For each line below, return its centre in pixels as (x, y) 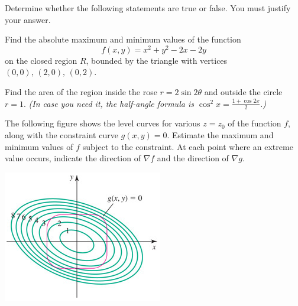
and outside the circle (243, 92)
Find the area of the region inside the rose (81, 92)
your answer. (28, 19)
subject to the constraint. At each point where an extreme (188, 146)
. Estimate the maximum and (220, 135)
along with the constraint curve (61, 135)
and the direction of (193, 158)
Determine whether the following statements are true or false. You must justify (148, 8)
